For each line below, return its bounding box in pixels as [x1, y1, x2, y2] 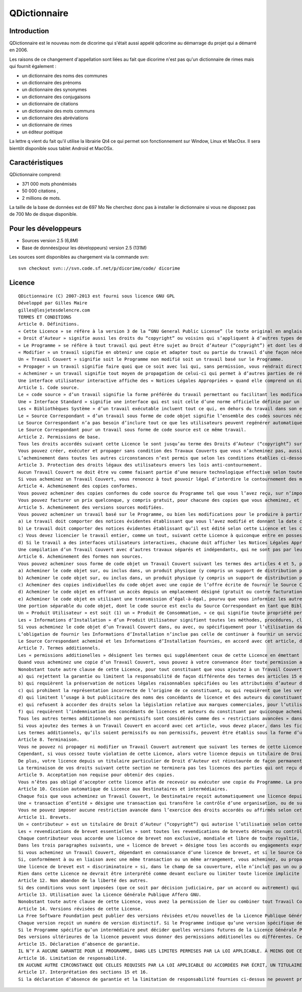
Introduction [9, 27, 49, 35]
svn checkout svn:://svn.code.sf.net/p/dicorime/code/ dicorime [18, 266, 181, 271]
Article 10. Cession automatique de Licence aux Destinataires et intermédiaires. [18, 786, 228, 792]
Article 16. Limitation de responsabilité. [18, 955, 127, 961]
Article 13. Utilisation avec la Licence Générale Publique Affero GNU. [18, 892, 201, 898]
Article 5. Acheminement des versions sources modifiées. [18, 504, 165, 510]
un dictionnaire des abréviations [22, 115, 89, 121]
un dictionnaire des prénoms [22, 80, 82, 86]
